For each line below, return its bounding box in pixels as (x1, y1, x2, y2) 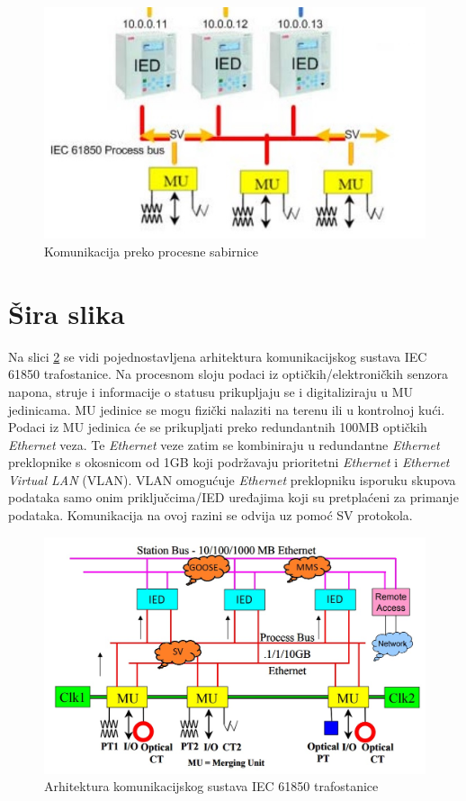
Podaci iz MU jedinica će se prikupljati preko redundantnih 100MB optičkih (8, 418, 427, 436)
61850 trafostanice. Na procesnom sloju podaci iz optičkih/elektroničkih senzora (8, 364, 448, 383)
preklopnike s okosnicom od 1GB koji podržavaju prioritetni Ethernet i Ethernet (8, 453, 450, 472)
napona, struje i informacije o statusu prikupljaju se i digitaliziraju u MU (8, 382, 414, 400)
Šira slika (8, 294, 125, 331)
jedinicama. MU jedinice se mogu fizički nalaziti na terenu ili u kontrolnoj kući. (8, 400, 445, 418)
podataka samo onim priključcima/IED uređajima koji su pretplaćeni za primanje (8, 488, 459, 507)
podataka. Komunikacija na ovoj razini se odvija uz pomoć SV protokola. (8, 506, 413, 525)
